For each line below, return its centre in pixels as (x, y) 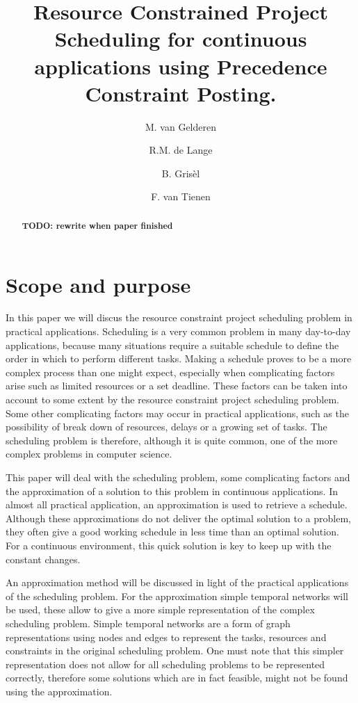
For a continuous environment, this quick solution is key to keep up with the (169, 545)
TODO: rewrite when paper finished (97, 225)
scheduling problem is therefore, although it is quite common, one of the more (172, 440)
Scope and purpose (98, 284)
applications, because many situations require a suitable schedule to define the (172, 345)
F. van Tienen (181, 196)
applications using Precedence (181, 66)
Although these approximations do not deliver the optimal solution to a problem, (178, 518)
